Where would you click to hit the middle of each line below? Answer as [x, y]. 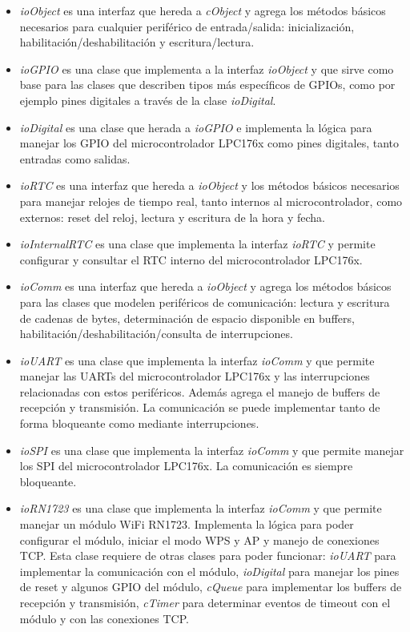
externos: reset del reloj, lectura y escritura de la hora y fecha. [173, 217]
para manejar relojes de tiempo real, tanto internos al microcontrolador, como [211, 201]
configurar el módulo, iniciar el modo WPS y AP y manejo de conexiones [199, 539]
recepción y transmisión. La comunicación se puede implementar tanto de [200, 407]
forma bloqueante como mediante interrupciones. [139, 423]
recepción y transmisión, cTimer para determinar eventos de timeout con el [205, 602]
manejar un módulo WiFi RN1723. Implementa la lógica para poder [187, 524]
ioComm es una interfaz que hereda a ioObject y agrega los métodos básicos [205, 286]
